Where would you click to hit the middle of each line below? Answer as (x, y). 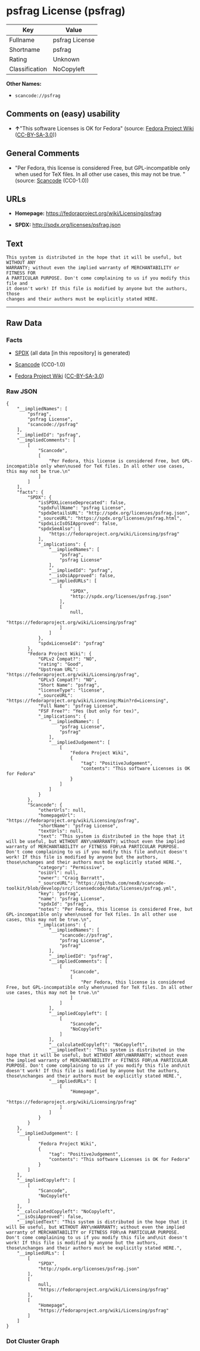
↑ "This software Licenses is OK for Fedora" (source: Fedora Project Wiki (104, 128)
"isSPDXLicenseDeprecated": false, (82, 503)
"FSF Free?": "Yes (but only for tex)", (89, 711)
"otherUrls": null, (62, 810)
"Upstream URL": (58, 670)
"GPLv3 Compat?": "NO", (67, 680)
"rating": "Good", (61, 664)
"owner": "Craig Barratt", (71, 878)
